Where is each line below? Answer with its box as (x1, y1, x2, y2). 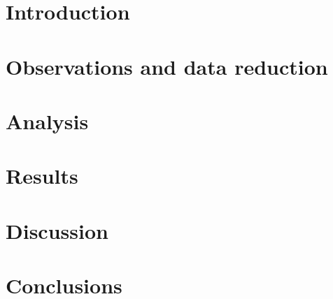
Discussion (6, 216, 108, 245)
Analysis (6, 106, 89, 135)
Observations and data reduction (6, 52, 328, 80)
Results (6, 161, 78, 190)
